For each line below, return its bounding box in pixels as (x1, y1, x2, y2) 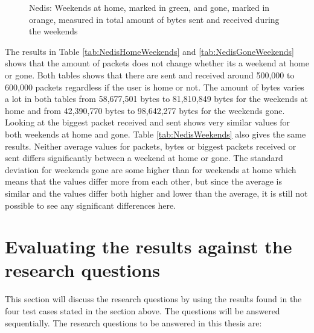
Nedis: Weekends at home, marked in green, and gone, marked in (29, 1, 270, 13)
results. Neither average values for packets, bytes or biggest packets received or (5, 139, 296, 152)
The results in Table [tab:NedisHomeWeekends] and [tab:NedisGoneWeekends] (5, 45, 294, 57)
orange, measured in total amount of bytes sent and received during (29, 13, 280, 25)
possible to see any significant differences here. (5, 198, 176, 211)
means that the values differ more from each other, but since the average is (5, 175, 282, 188)
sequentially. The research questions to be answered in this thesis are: (5, 316, 262, 329)
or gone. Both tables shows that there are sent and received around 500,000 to (5, 68, 295, 81)
